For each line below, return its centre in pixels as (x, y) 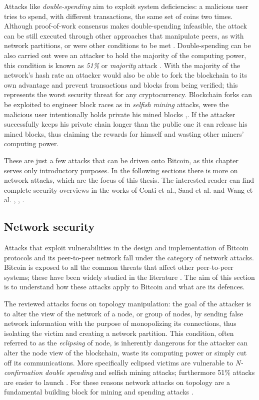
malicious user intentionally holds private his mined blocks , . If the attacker (120, 114)
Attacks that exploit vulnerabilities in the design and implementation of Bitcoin (126, 248)
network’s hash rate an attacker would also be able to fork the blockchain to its (126, 75)
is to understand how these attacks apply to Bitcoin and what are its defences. (124, 287)
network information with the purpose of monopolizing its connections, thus (120, 323)
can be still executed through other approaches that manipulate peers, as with (124, 35)
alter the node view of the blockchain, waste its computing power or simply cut (125, 353)
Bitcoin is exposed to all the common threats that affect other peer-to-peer (119, 267)
